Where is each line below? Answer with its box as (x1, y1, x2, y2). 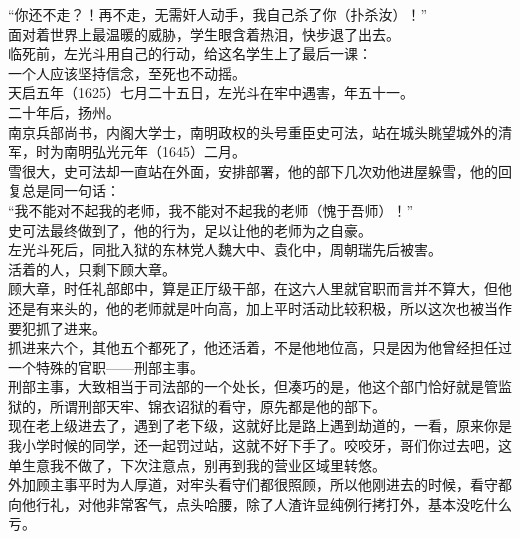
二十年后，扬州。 (8, 101, 120, 122)
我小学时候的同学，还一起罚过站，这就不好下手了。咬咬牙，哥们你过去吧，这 (8, 435, 512, 456)
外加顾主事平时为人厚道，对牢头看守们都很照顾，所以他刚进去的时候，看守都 (8, 474, 512, 495)
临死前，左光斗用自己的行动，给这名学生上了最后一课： (8, 43, 372, 64)
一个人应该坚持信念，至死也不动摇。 (8, 62, 246, 83)
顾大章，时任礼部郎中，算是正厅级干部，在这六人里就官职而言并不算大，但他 (8, 278, 512, 299)
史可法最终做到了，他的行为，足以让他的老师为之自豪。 (8, 219, 372, 240)
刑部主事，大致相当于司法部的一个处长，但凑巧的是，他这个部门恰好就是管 (8, 376, 498, 397)
